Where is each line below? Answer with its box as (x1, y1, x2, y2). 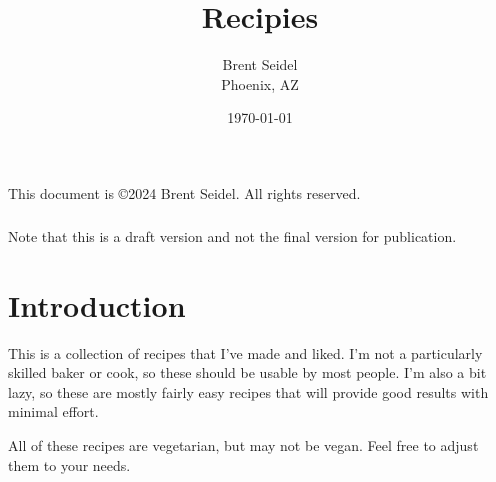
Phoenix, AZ (221, 73, 299, 94)
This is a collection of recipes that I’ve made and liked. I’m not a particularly (8, 342, 483, 363)
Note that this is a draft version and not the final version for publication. (8, 225, 457, 246)
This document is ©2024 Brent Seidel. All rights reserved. (8, 182, 361, 203)
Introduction (8, 284, 186, 325)
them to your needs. (8, 454, 131, 475)
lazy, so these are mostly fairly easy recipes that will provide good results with (8, 381, 489, 402)
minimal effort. (8, 401, 99, 422)
